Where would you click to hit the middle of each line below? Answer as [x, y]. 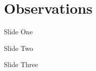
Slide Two [19, 48]
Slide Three [21, 64]
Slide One [19, 32]
